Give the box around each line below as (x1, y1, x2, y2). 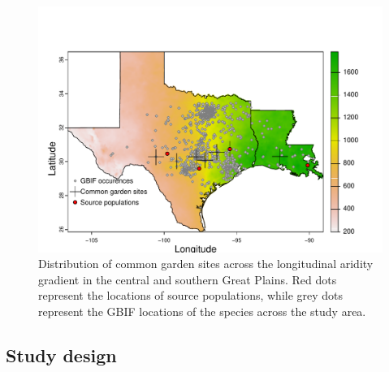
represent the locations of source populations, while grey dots (38, 287, 344, 304)
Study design (6, 343, 117, 368)
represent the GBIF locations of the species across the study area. (38, 303, 366, 320)
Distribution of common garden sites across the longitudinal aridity (38, 255, 374, 272)
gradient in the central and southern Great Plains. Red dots (38, 270, 337, 288)
